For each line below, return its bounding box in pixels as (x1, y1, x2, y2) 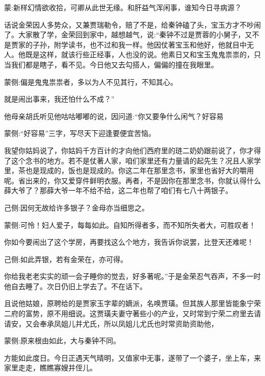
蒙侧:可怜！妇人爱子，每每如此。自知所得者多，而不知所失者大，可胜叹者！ (4, 219, 256, 230)
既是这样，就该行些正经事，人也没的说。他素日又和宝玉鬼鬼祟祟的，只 (25, 49, 261, 60)
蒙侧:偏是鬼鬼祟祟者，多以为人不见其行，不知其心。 (4, 76, 177, 87)
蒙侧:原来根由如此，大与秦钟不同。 (4, 335, 120, 346)
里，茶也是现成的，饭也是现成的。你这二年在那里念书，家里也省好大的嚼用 (4, 165, 254, 176)
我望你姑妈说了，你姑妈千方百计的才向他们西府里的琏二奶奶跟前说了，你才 (4, 145, 254, 155)
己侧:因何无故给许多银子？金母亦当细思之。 (4, 202, 149, 213)
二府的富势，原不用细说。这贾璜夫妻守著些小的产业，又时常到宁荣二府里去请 (4, 308, 261, 319)
